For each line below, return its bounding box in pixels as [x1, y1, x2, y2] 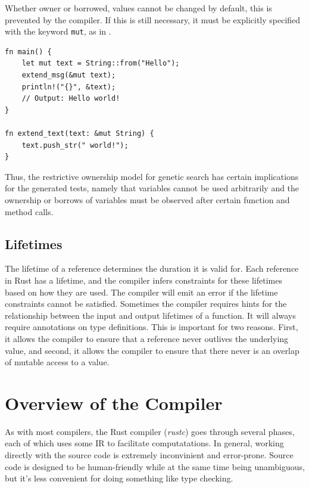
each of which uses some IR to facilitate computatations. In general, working [5, 437, 284, 449]
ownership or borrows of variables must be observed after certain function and [5, 193, 290, 206]
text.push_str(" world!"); [21, 141, 129, 150]
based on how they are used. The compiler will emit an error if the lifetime [5, 285, 278, 298]
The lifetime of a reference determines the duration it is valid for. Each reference [5, 262, 299, 275]
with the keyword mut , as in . [5, 25, 111, 38]
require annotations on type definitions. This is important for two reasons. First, [5, 321, 298, 333]
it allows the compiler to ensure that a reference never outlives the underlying [5, 332, 289, 344]
